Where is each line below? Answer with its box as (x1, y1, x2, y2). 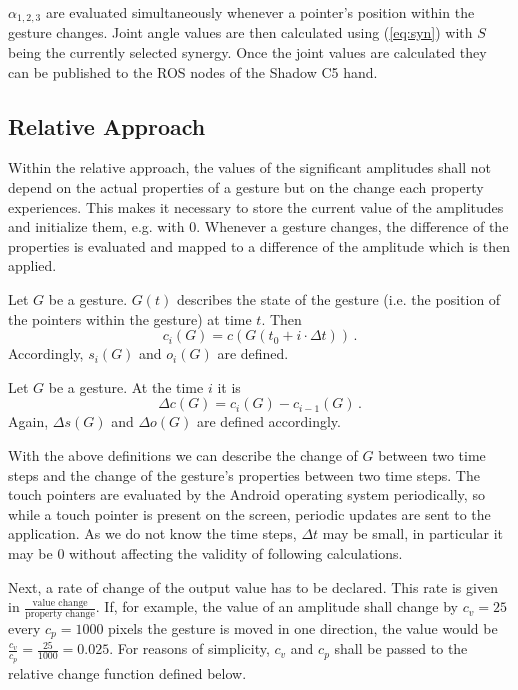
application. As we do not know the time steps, (8, 523, 297, 544)
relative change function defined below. (8, 662, 247, 683)
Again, (8, 411, 49, 432)
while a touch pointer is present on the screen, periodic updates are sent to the (8, 503, 491, 524)
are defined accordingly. (196, 411, 341, 432)
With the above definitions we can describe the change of (8, 444, 358, 465)
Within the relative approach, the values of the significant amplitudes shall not (8, 157, 492, 178)
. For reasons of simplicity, (109, 638, 270, 659)
